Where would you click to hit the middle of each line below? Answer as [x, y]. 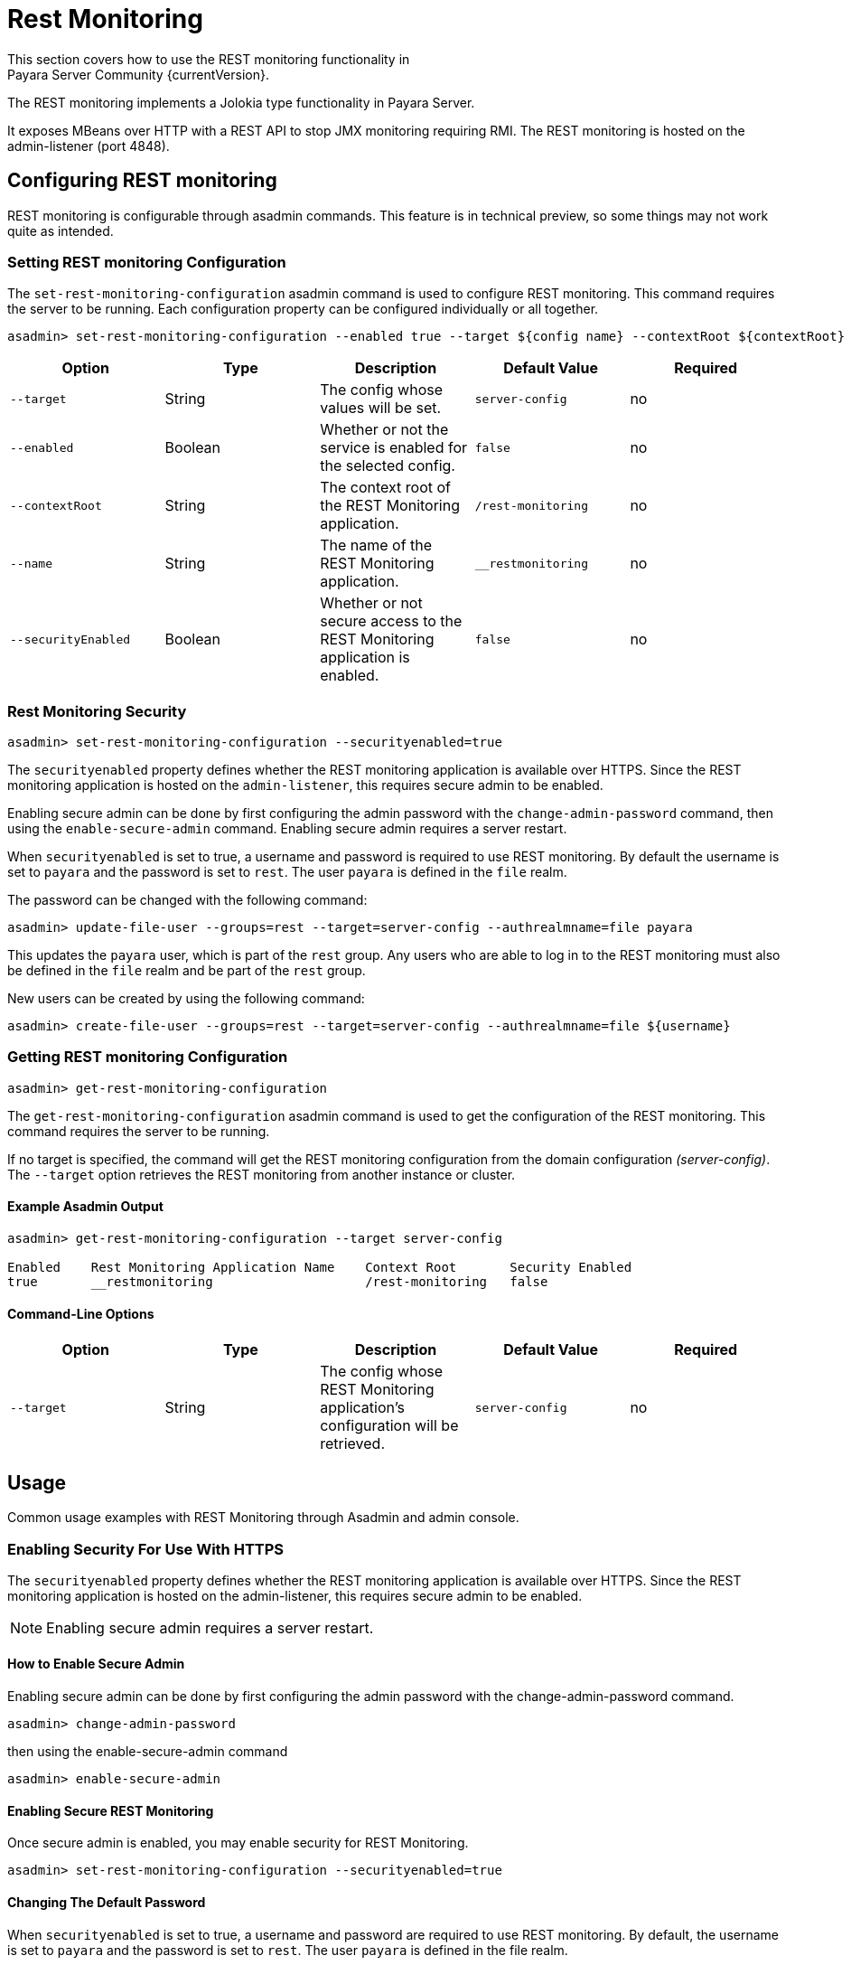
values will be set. [381, 408]
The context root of [386, 488]
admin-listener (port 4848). [89, 146]
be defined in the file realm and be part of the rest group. [187, 971]
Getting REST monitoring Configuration [148, 1057]
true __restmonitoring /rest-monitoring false [278, 1282]
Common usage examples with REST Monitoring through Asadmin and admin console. [263, 1518]
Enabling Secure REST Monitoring [111, 1810]
